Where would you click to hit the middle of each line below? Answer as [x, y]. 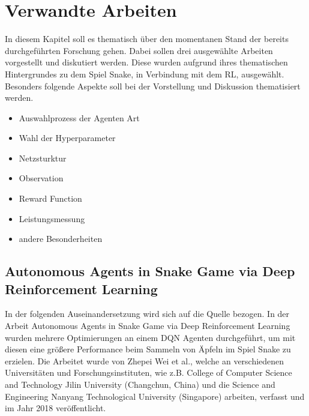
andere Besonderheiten [61, 239]
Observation [41, 178]
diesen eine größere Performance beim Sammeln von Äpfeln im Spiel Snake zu [148, 349]
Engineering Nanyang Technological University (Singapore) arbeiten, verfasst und [155, 396]
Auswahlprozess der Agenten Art [79, 117]
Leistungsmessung [52, 218]
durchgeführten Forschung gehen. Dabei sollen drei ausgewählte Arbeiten [139, 50]
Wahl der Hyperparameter [67, 138]
